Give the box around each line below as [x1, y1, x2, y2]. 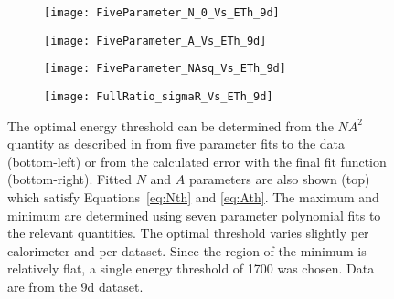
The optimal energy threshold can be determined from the [7, 116, 334, 135]
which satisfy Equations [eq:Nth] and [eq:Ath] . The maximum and [7, 188, 379, 206]
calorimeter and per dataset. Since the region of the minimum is [7, 241, 367, 260]
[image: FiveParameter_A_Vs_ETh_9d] [44, 34, 267, 47]
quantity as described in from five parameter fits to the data [7, 134, 346, 153]
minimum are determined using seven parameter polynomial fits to [7, 205, 381, 224]
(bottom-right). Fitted [7, 170, 132, 189]
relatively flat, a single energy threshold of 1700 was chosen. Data [7, 259, 375, 278]
